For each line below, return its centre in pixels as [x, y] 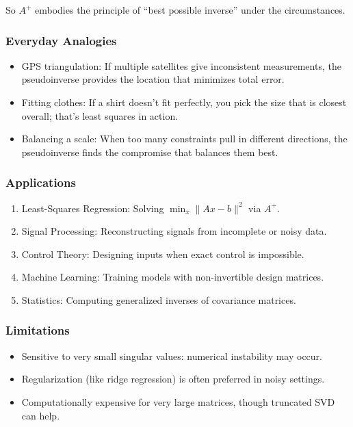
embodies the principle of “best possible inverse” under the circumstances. [190, 10]
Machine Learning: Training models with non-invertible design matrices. [173, 277]
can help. [41, 415]
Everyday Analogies [61, 40]
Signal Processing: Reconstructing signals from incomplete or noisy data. [174, 231]
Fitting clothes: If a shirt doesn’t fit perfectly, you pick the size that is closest [184, 102]
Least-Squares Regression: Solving [93, 208]
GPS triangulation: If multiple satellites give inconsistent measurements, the [181, 65]
